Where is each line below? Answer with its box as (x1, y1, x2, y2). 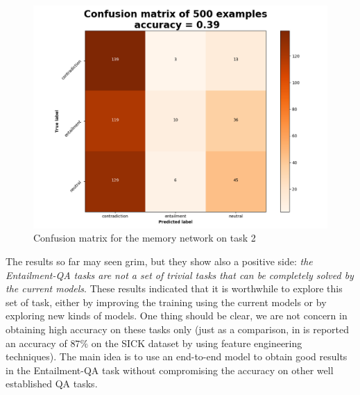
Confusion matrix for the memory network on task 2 (33, 230, 256, 245)
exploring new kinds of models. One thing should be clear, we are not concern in (6, 308, 348, 323)
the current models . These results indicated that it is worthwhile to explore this (6, 281, 343, 296)
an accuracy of (6, 335, 67, 350)
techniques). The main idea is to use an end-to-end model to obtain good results (6, 349, 348, 364)
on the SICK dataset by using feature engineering (91, 335, 302, 350)
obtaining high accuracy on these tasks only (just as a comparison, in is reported (6, 322, 349, 337)
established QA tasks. (6, 376, 98, 391)
